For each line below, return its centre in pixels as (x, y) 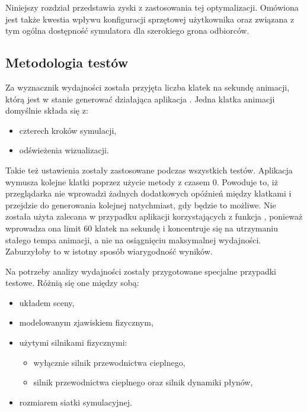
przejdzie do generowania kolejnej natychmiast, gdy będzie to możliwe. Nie (141, 205)
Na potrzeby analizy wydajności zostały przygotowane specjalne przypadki (141, 271)
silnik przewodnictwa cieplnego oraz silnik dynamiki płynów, (143, 382)
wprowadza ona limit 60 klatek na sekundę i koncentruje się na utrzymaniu (142, 228)
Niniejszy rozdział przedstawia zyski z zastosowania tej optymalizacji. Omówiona (152, 7)
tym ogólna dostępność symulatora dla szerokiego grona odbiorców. (127, 30)
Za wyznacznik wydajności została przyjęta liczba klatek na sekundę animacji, (148, 87)
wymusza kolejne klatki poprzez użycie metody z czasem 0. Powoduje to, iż (142, 181)
